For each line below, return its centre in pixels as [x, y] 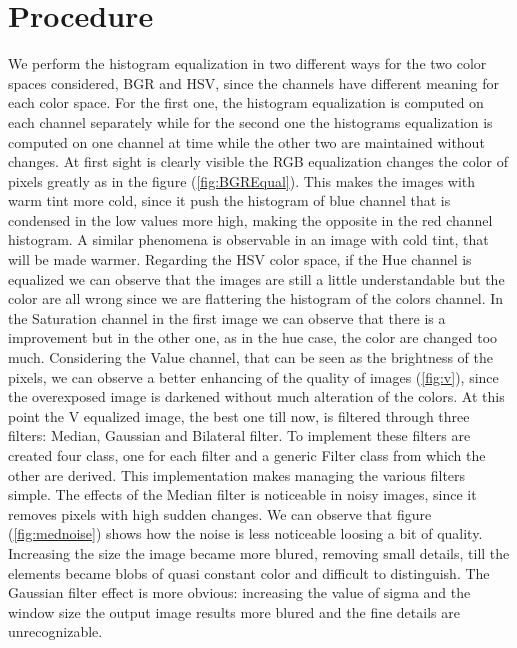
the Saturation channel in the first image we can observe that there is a [227, 317]
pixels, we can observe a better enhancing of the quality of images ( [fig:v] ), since [253, 376]
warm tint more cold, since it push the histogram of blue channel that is [229, 200]
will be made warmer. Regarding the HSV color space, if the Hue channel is [240, 259]
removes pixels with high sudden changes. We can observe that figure [220, 513]
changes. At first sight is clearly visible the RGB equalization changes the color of [258, 161]
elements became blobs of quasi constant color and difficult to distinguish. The [249, 572]
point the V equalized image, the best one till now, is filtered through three [239, 415]
